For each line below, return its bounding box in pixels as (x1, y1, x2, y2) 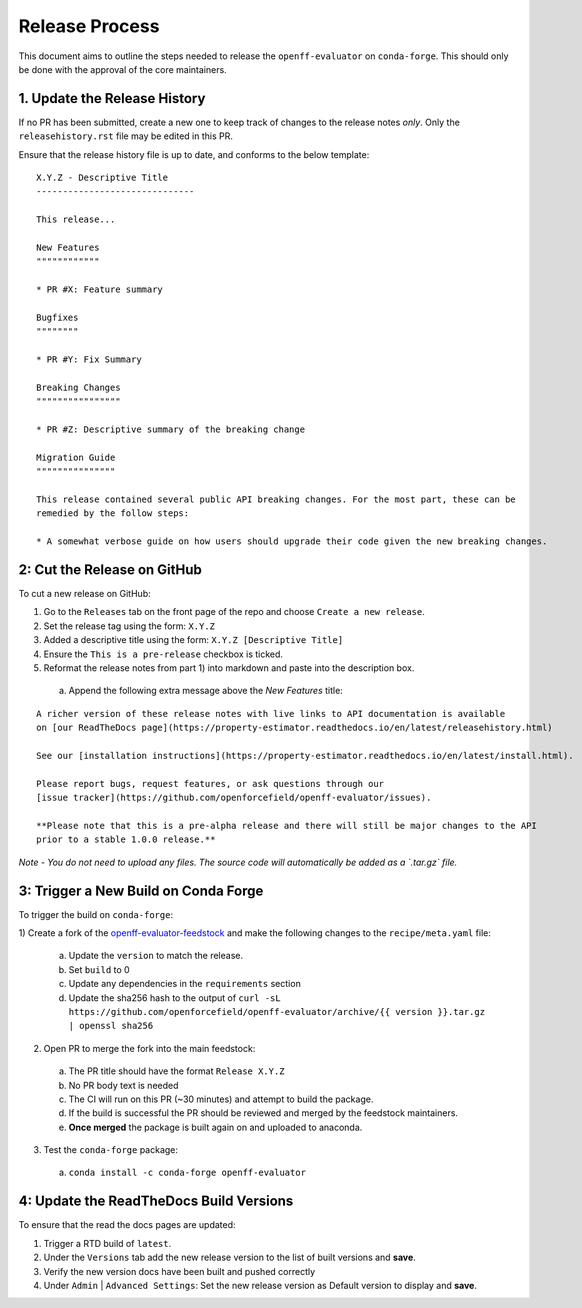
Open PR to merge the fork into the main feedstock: (43, 1042, 256, 1054)
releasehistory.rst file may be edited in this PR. (18, 130, 234, 142)
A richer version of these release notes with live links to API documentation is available (36, 708, 506, 719)
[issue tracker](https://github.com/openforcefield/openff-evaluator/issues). (36, 792, 432, 804)
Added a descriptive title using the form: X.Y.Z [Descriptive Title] (43, 634, 344, 646)
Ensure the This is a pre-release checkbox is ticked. (43, 648, 284, 660)
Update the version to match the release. (68, 950, 244, 962)
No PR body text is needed (68, 1079, 179, 1091)
